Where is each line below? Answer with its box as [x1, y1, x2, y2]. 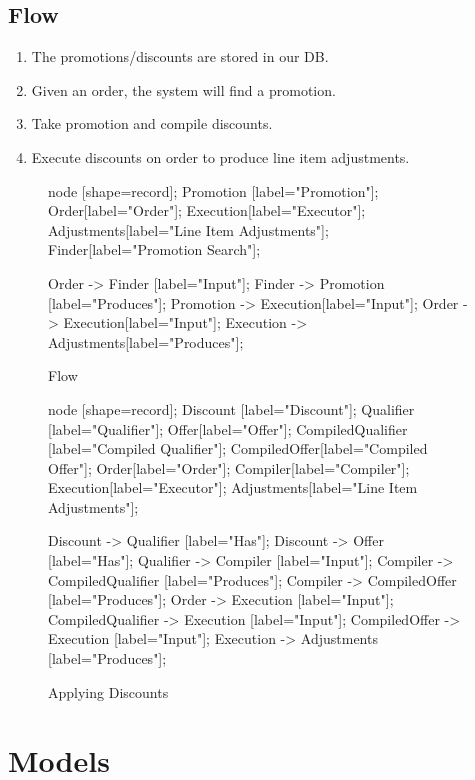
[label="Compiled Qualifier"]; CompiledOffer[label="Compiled [48, 438, 428, 459]
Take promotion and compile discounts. [31, 113, 273, 134]
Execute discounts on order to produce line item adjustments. [31, 146, 410, 167]
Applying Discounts [48, 681, 169, 702]
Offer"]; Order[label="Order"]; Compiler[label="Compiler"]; [48, 457, 410, 478]
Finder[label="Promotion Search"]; [48, 239, 261, 260]
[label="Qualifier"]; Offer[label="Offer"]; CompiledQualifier [48, 418, 408, 439]
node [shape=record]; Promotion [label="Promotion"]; [48, 180, 379, 201]
